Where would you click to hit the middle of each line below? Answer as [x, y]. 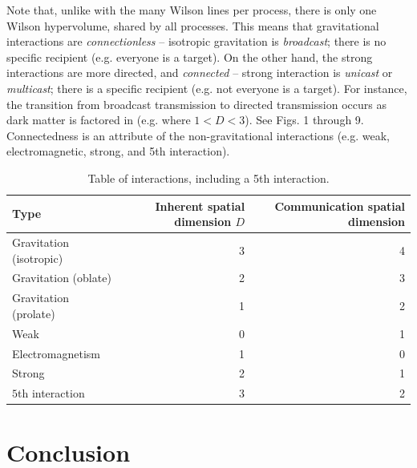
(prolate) [34, 313]
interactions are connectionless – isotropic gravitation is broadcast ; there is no [196, 41]
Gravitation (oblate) [62, 278]
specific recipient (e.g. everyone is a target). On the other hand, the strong [190, 56]
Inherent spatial [200, 206]
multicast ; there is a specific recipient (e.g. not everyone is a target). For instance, [207, 88]
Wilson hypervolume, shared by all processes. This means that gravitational [193, 25]
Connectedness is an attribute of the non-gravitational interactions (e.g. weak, [198, 135]
